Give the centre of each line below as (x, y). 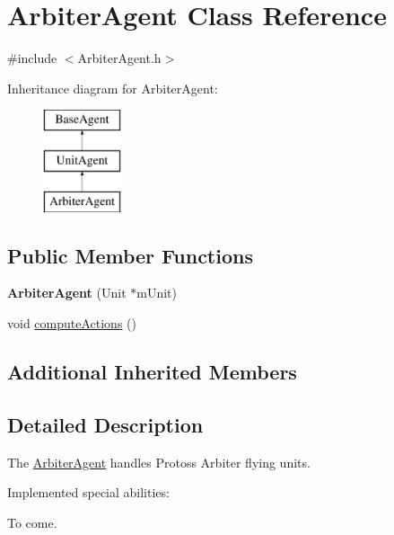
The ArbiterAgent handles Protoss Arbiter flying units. (159, 462)
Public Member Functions (130, 255)
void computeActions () (72, 323)
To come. (32, 522)
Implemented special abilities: (88, 492)
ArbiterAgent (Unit (67, 293)
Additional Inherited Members (152, 372)
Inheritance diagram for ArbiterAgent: (113, 88)
